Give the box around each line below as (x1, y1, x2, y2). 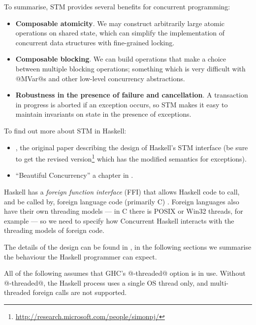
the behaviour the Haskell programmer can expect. (4, 251, 157, 261)
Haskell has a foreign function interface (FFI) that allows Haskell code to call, (4, 186, 240, 196)
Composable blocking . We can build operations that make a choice (15, 54, 226, 64)
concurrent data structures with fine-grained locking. (15, 37, 175, 47)
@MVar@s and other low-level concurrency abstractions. (15, 73, 185, 83)
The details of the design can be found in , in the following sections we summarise (4, 241, 252, 252)
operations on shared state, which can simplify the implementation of (15, 28, 225, 38)
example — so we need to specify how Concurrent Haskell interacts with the (4, 215, 234, 226)
